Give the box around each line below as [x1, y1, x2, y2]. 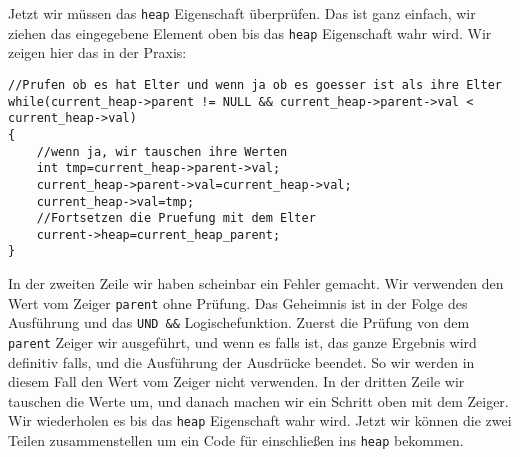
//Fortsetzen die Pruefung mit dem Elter [36, 211, 316, 226]
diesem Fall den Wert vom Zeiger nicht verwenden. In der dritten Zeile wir [8, 371, 465, 392]
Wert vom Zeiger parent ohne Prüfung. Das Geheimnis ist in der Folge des [8, 292, 468, 313]
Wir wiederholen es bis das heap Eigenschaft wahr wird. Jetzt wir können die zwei [8, 410, 512, 431]
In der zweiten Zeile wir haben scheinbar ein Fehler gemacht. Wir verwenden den [8, 273, 504, 294]
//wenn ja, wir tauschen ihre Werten [36, 144, 288, 159]
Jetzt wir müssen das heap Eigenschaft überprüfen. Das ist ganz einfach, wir [8, 3, 476, 23]
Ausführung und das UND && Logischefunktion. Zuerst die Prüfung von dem [8, 312, 470, 333]
